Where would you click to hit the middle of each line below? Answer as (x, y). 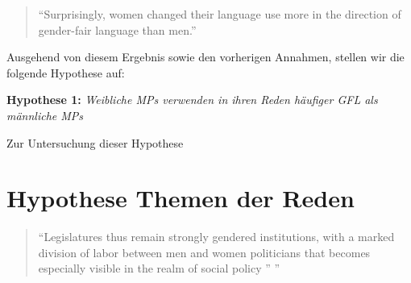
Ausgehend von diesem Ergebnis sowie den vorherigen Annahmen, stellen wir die (205, 57)
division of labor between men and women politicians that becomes (204, 252)
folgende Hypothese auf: (66, 72)
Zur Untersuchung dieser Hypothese (95, 142)
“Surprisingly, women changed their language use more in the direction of (220, 14)
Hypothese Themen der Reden (181, 198)
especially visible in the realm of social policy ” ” (159, 268)
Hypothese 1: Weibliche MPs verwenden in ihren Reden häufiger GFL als (192, 100)
